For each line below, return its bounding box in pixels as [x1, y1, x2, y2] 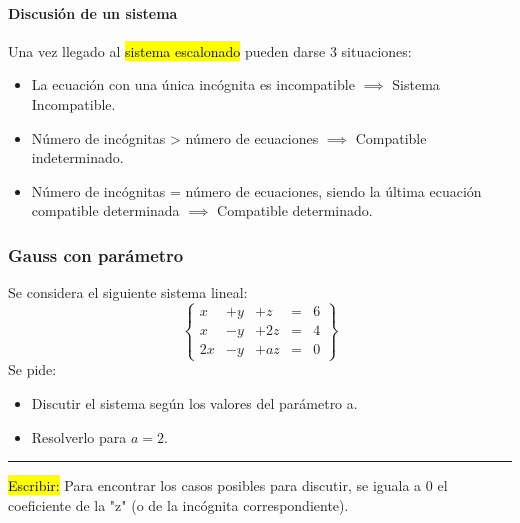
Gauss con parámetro [8, 242, 184, 267]
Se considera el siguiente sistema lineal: [8, 282, 248, 303]
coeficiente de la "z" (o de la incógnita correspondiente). [8, 494, 349, 515]
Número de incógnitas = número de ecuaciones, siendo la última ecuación [31, 180, 482, 201]
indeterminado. [31, 147, 124, 168]
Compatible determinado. [217, 200, 373, 221]
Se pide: [8, 359, 57, 380]
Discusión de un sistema [8, 2, 178, 23]
